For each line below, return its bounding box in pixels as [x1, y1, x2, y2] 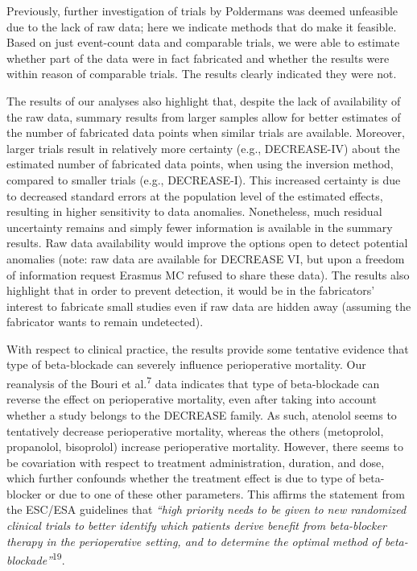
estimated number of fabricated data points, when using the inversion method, [6, 155, 394, 172]
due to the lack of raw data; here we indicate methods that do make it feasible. [6, 18, 397, 35]
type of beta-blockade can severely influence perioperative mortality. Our [6, 356, 366, 373]
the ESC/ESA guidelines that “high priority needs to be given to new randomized [6, 501, 407, 518]
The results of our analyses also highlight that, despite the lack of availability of [6, 92, 401, 109]
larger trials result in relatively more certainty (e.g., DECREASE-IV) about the [6, 139, 400, 156]
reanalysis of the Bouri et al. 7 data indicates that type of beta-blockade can [6, 373, 380, 391]
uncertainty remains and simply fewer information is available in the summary [6, 218, 393, 235]
